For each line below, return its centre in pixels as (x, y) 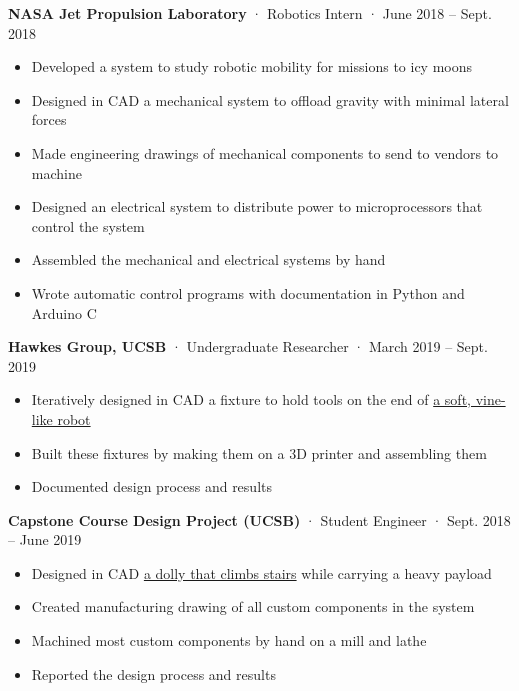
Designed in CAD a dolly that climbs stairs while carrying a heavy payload (261, 572)
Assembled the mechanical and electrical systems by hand (208, 259)
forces (49, 119)
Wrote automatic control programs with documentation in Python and (248, 292)
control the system (88, 225)
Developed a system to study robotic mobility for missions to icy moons (252, 66)
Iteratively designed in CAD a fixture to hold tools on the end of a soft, (251, 399)
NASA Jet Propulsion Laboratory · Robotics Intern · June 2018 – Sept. (250, 13)
